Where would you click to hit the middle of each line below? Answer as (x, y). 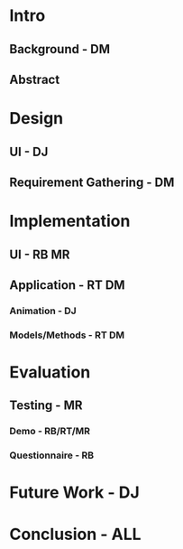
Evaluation (50, 372)
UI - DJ (29, 151)
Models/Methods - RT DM (67, 335)
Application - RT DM (67, 285)
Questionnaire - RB (52, 455)
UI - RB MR (40, 254)
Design (37, 119)
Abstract (35, 79)
